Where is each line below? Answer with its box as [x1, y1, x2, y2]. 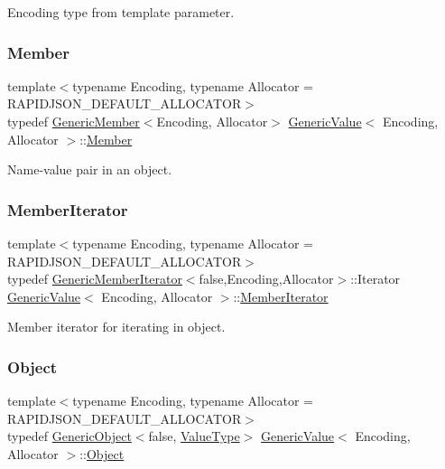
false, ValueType [148, 427, 240, 446]
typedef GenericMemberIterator [7, 269, 182, 288]
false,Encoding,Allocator [199, 269, 334, 288]
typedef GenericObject [7, 427, 132, 446]
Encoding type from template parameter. [7, 3, 235, 21]
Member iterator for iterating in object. [7, 317, 226, 336]
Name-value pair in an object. [7, 160, 172, 179]
